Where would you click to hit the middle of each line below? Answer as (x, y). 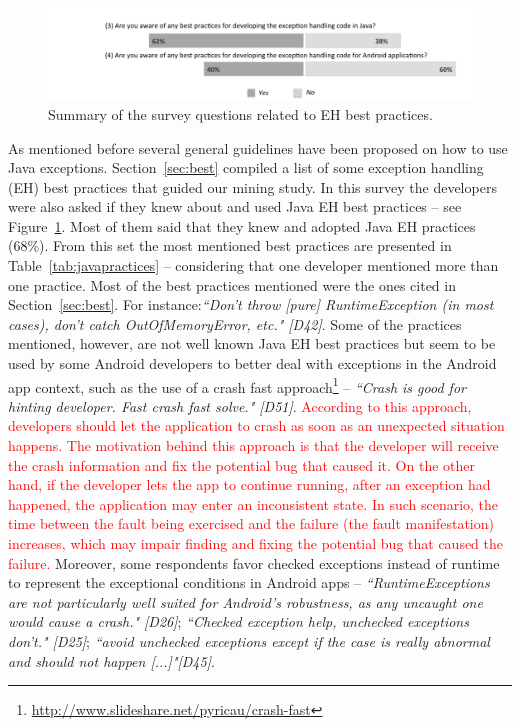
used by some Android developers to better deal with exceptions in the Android (252, 363)
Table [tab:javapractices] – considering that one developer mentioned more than (253, 265)
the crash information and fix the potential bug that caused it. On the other (241, 464)
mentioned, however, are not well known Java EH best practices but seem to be (252, 343)
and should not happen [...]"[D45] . (111, 660)
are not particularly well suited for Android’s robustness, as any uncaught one (245, 601)
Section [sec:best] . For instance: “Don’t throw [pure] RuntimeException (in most (251, 304)
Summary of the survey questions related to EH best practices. (240, 113)
